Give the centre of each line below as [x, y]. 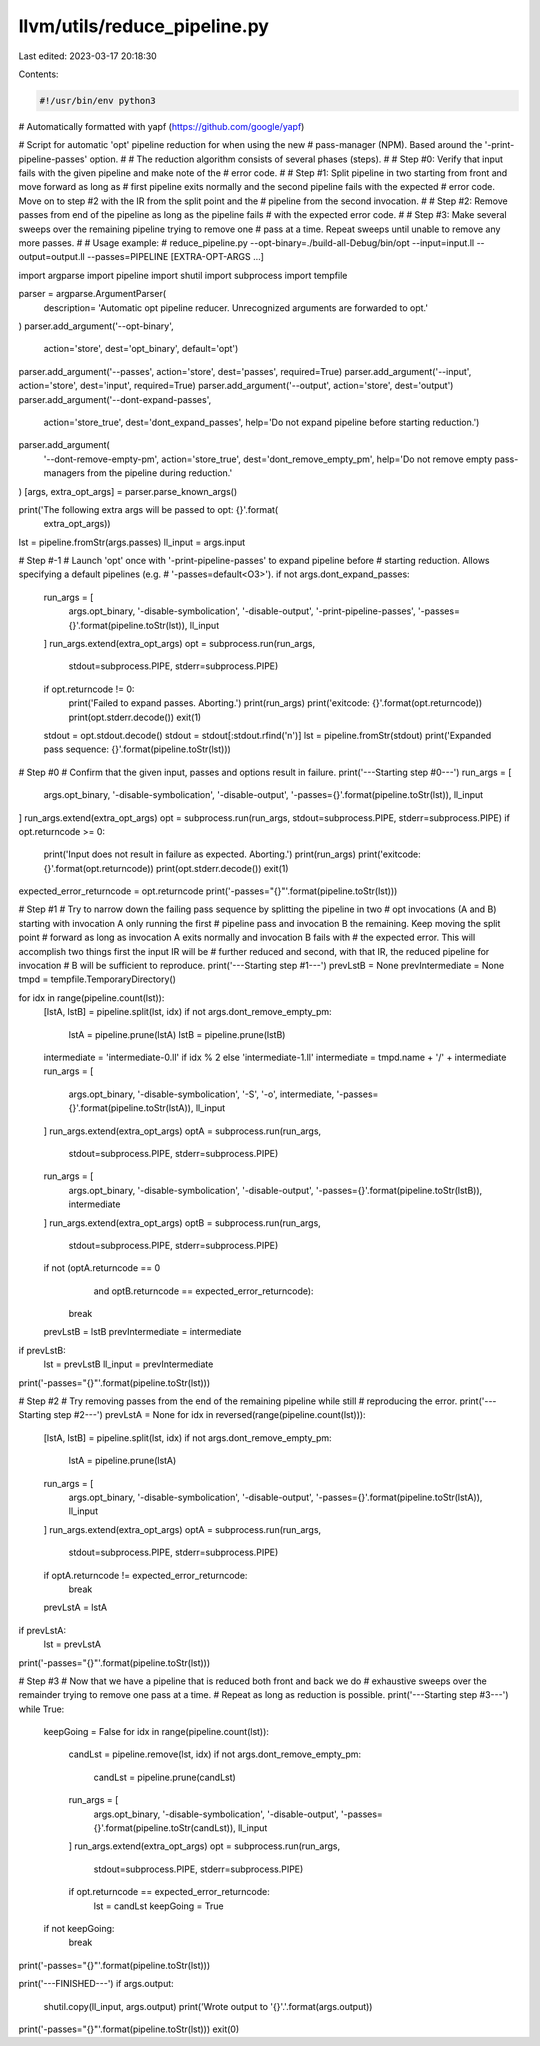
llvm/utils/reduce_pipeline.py [144, 26]
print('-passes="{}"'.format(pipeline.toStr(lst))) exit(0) [129, 2029]
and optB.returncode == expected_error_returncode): [203, 1291]
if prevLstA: [42, 1630]
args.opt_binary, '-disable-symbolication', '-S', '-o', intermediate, [201, 1094]
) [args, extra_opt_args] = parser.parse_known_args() [128, 491]
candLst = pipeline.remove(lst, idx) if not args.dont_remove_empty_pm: [215, 1754]
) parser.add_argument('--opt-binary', [96, 326]
